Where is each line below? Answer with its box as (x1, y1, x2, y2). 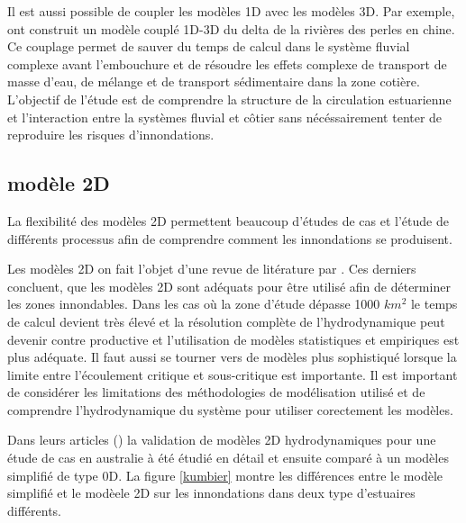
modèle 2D (7, 169, 110, 197)
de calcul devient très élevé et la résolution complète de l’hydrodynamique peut (7, 311, 445, 330)
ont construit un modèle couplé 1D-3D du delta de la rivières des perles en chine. (7, 19, 455, 38)
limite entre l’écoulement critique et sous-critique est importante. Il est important (7, 365, 458, 383)
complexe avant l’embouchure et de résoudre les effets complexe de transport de (7, 54, 447, 73)
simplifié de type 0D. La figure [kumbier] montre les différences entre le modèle (7, 465, 443, 484)
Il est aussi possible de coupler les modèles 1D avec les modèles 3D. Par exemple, (7, 2, 455, 20)
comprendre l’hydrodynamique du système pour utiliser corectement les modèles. (7, 400, 453, 419)
